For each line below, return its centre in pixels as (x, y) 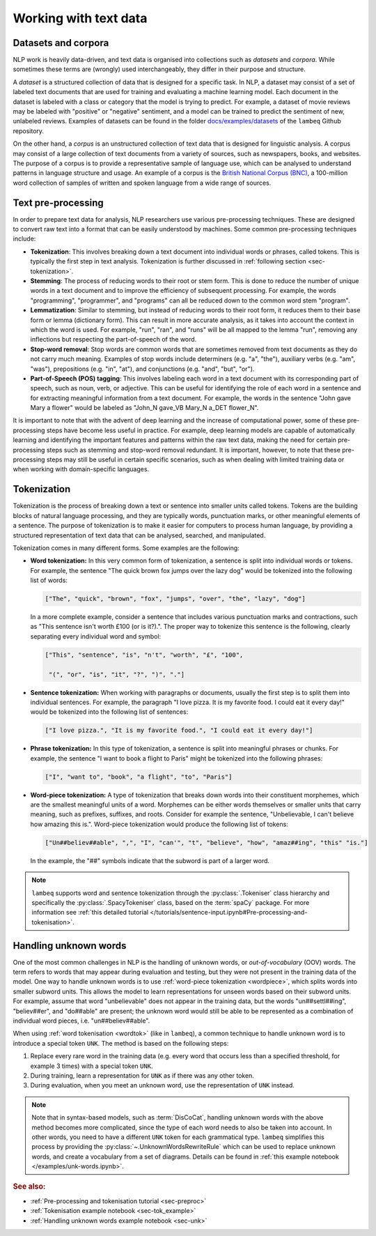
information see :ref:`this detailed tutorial (90, 913)
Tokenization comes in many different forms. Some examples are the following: (126, 548)
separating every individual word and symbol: (96, 636)
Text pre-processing (58, 203)
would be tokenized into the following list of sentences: (109, 712)
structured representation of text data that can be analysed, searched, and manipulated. (139, 535)
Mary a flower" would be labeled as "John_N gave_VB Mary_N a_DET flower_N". (144, 408)
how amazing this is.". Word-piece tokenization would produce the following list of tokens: (159, 824)
